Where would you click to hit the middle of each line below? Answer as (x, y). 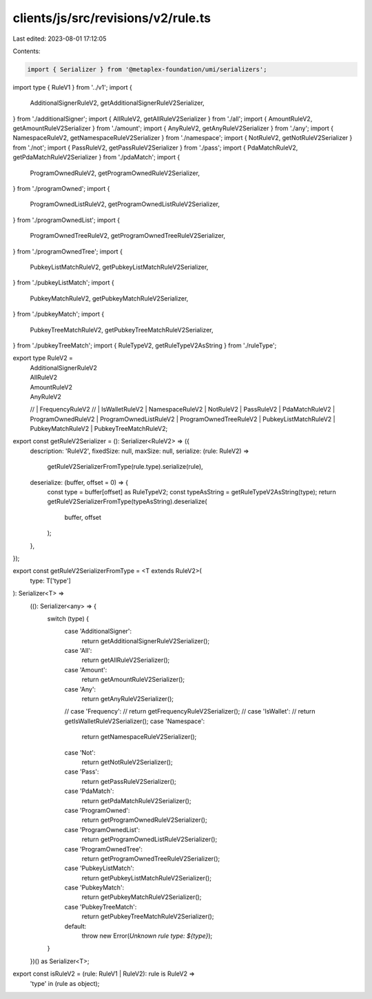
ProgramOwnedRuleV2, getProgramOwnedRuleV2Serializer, (115, 173)
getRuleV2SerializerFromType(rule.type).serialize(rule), (125, 467)
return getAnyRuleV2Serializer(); (128, 699)
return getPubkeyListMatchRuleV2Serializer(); (146, 878)
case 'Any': (80, 689)
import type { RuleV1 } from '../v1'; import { (72, 87)
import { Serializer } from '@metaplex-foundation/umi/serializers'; (147, 69)
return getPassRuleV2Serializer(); (129, 781)
